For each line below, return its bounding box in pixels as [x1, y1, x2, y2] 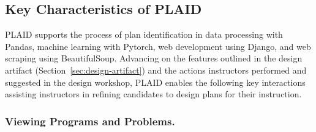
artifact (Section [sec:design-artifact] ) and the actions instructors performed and [5, 63, 307, 76]
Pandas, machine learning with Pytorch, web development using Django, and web [5, 40, 311, 52]
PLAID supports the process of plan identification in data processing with [5, 28, 283, 41]
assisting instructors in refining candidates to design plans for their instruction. [5, 88, 302, 100]
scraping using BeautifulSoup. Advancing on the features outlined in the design [5, 52, 303, 64]
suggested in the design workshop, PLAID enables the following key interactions [5, 75, 306, 88]
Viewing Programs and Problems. [5, 113, 175, 128]
